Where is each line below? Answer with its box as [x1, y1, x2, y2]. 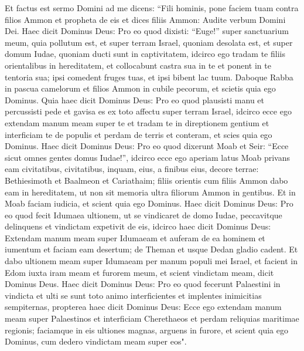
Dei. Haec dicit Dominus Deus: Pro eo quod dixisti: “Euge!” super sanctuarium [5, 25, 289, 37]
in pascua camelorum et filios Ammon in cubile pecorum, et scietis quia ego [5, 82, 276, 95]
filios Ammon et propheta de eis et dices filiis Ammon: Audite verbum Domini [5, 13, 286, 25]
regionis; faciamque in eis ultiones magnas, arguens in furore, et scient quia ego [5, 323, 288, 336]
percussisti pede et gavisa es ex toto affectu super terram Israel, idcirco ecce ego [5, 105, 292, 117]
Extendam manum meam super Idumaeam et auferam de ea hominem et [5, 231, 265, 244]
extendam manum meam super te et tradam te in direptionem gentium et [5, 116, 269, 129]
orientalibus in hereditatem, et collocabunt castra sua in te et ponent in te [5, 59, 271, 71]
